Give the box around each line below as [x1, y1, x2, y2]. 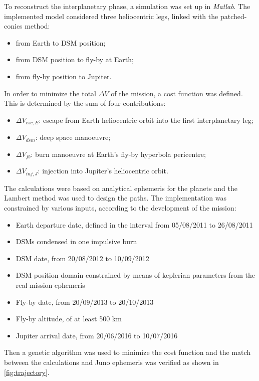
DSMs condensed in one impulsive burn [16, 236, 137, 247]
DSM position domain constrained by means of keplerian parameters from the [16, 270, 255, 280]
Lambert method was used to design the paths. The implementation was [4, 193, 226, 203]
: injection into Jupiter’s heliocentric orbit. [38, 165, 168, 176]
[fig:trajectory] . [4, 366, 50, 377]
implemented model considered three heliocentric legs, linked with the [4, 11, 218, 21]
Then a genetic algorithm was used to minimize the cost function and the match [4, 347, 251, 357]
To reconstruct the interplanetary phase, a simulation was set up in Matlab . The [4, 1, 250, 11]
